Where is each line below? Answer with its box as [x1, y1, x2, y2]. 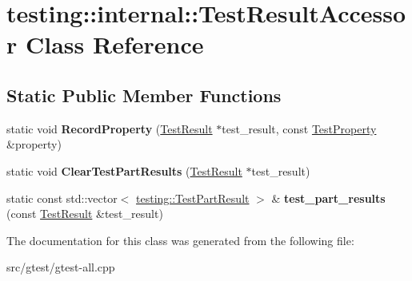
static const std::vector [6, 189, 118, 206]
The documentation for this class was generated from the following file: [6, 232, 354, 248]
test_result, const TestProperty [222, 120, 377, 137]
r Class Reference [6, 28, 204, 61]
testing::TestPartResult [136, 189, 250, 206]
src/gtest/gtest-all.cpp [6, 259, 115, 275]
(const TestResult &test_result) [6, 205, 163, 222]
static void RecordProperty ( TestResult [6, 120, 213, 137]
